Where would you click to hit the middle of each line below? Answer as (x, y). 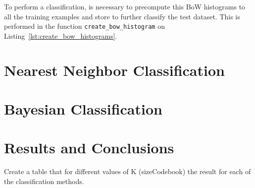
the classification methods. (44, 181)
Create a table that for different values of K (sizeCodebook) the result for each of (127, 171)
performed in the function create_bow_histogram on (84, 26)
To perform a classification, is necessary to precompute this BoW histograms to (125, 6)
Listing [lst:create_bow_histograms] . (61, 35)
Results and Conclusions (89, 148)
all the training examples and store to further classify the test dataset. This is (122, 16)
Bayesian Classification (83, 109)
